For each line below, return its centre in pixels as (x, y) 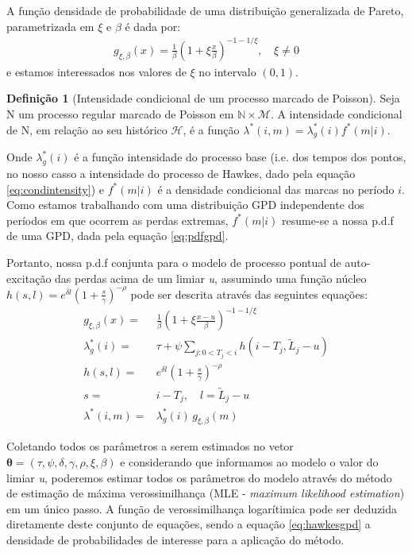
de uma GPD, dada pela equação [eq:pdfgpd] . (117, 236)
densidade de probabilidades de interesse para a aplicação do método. (175, 539)
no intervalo (227, 71)
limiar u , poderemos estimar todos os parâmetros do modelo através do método (199, 477)
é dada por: (153, 26)
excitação (29, 278)
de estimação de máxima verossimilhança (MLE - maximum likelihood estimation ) (206, 493)
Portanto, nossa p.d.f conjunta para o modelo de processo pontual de (174, 263)
